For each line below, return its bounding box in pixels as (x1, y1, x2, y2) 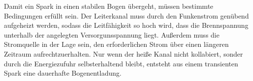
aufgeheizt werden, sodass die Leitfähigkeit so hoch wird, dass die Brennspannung (4, 20, 249, 30)
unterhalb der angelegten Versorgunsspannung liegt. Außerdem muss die (4, 29, 220, 40)
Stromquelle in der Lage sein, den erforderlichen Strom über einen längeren (4, 39, 229, 49)
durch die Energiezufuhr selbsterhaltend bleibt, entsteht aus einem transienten (4, 58, 238, 68)
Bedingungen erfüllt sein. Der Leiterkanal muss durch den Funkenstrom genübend (4, 10, 249, 20)
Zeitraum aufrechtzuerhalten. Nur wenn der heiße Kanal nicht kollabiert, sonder (4, 48, 243, 59)
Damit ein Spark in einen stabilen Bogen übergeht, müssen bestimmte (4, 1, 213, 11)
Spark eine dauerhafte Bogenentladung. (4, 68, 122, 78)
